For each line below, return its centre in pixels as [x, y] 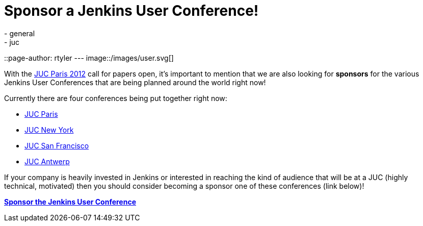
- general [20, 33]
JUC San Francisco [57, 145]
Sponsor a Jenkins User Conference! [131, 11]
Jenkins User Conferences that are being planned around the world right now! [135, 82]
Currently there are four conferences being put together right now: [116, 98]
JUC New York [49, 130]
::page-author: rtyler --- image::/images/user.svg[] [89, 58]
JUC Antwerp [47, 161]
